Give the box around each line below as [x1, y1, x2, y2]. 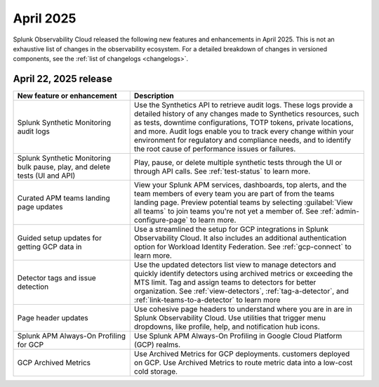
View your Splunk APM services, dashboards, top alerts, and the [133, 180, 347, 190]
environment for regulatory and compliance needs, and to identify [133, 136, 352, 145]
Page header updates [17, 313, 89, 323]
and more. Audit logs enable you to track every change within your [133, 126, 354, 136]
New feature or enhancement [17, 91, 117, 101]
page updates [17, 202, 63, 212]
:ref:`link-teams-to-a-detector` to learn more [133, 295, 281, 305]
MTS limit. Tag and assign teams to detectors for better [133, 277, 317, 287]
